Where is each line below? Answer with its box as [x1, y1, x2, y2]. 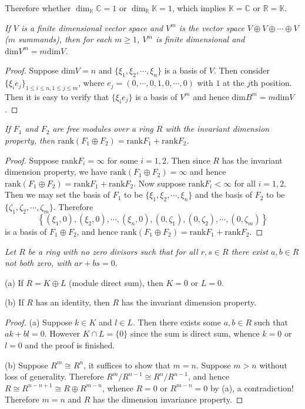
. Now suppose [133, 177, 186, 189]
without [259, 358, 287, 371]
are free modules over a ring [52, 122, 153, 135]
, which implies [172, 2, 226, 14]
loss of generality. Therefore [5, 370, 104, 383]
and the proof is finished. [25, 339, 115, 351]
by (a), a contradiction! [210, 381, 294, 394]
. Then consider [213, 64, 270, 77]
